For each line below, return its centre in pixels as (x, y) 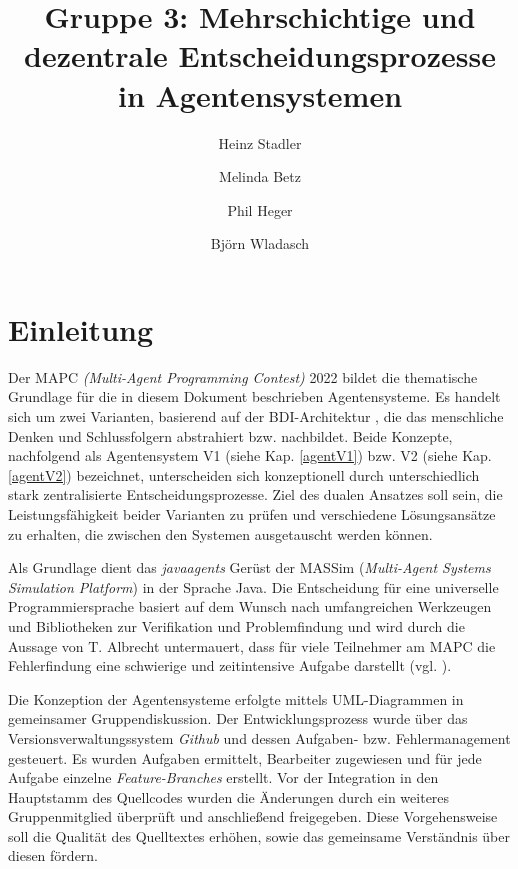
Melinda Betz (260, 176)
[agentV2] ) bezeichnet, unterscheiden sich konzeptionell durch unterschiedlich (244, 474)
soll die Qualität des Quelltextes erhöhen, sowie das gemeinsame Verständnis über (259, 835)
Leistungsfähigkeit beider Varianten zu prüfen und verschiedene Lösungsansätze (252, 513)
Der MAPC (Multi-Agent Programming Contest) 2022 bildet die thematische (243, 376)
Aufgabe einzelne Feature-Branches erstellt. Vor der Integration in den (223, 777)
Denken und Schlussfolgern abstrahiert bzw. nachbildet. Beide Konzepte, (230, 435)
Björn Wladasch (260, 243)
